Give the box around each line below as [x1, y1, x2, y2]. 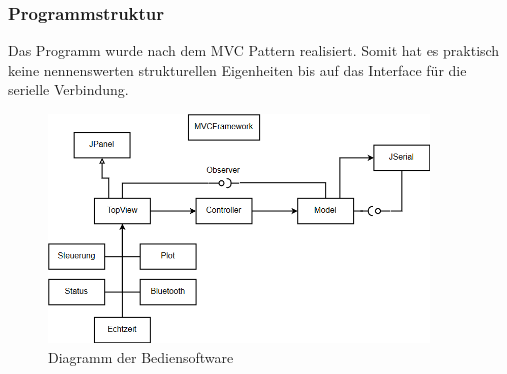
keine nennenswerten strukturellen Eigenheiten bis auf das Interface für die [8, 59, 467, 80]
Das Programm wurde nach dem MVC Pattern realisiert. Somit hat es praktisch [8, 40, 500, 61]
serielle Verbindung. [8, 79, 129, 100]
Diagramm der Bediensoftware [48, 346, 234, 367]
